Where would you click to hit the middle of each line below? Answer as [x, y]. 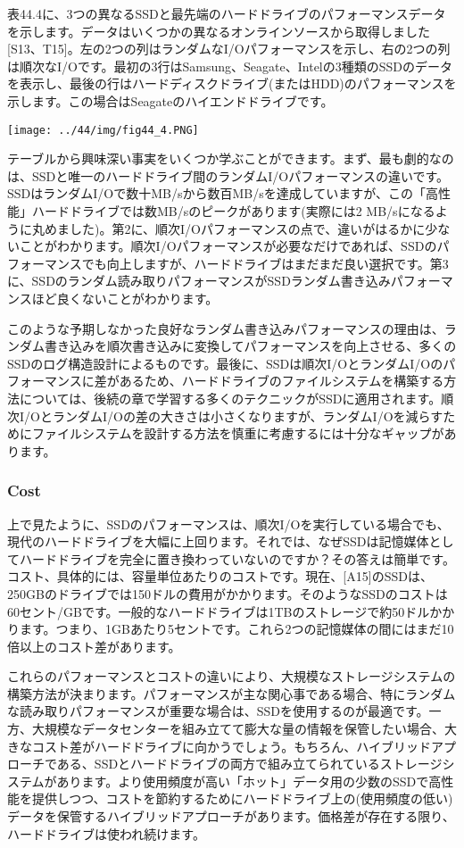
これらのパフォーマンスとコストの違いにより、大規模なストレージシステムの [232, 676]
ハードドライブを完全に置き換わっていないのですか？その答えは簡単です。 [237, 558]
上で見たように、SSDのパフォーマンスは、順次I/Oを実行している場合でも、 [228, 524]
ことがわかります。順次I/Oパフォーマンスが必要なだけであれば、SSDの [228, 246]
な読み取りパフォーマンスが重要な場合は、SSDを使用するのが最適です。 [218, 711]
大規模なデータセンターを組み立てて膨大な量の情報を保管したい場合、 [238, 729]
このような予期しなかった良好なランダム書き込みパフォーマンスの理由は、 [226, 328]
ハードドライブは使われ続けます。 [106, 833]
